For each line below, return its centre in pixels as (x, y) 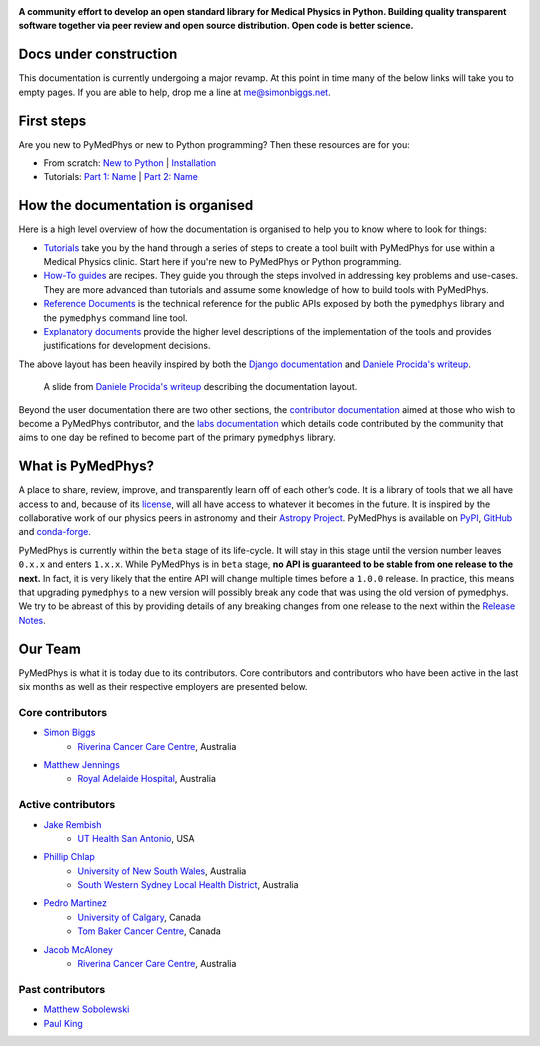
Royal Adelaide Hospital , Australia (147, 779)
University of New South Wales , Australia (162, 871)
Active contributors (67, 805)
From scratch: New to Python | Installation (130, 162)
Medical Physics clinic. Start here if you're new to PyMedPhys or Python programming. (222, 262)
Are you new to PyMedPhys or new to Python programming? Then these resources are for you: (214, 144)
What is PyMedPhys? (86, 466)
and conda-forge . (55, 532)
